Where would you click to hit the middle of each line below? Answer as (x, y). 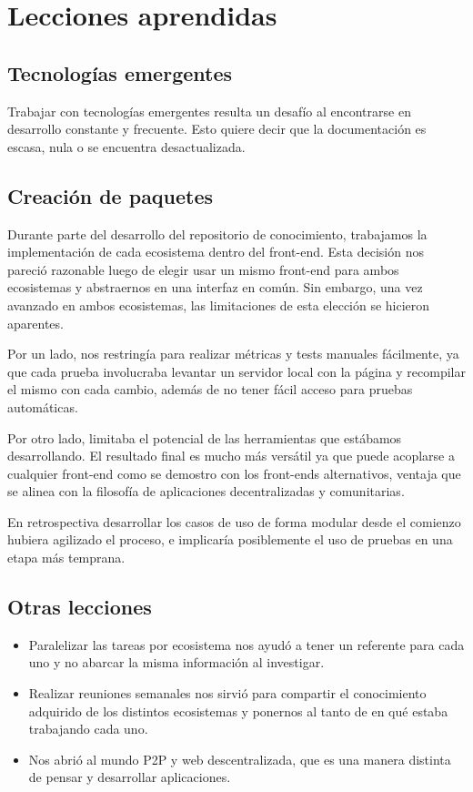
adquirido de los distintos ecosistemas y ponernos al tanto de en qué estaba (238, 711)
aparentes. (35, 323)
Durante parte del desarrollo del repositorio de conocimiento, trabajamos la (217, 234)
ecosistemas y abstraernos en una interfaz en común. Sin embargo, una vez (215, 287)
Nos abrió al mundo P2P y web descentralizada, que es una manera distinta (240, 759)
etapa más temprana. (66, 558)
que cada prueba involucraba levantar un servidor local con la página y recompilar (236, 371)
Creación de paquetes (111, 195)
